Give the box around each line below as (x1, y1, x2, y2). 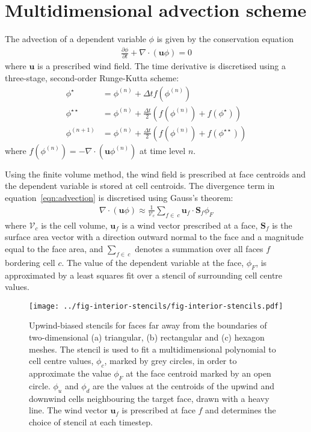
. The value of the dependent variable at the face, (61, 256, 244, 268)
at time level (140, 144, 186, 156)
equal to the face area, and (5, 242, 103, 255)
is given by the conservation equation (156, 32, 294, 45)
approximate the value (29, 366, 111, 379)
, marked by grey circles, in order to (104, 354, 237, 367)
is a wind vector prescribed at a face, (122, 218, 258, 231)
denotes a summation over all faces (135, 242, 263, 255)
